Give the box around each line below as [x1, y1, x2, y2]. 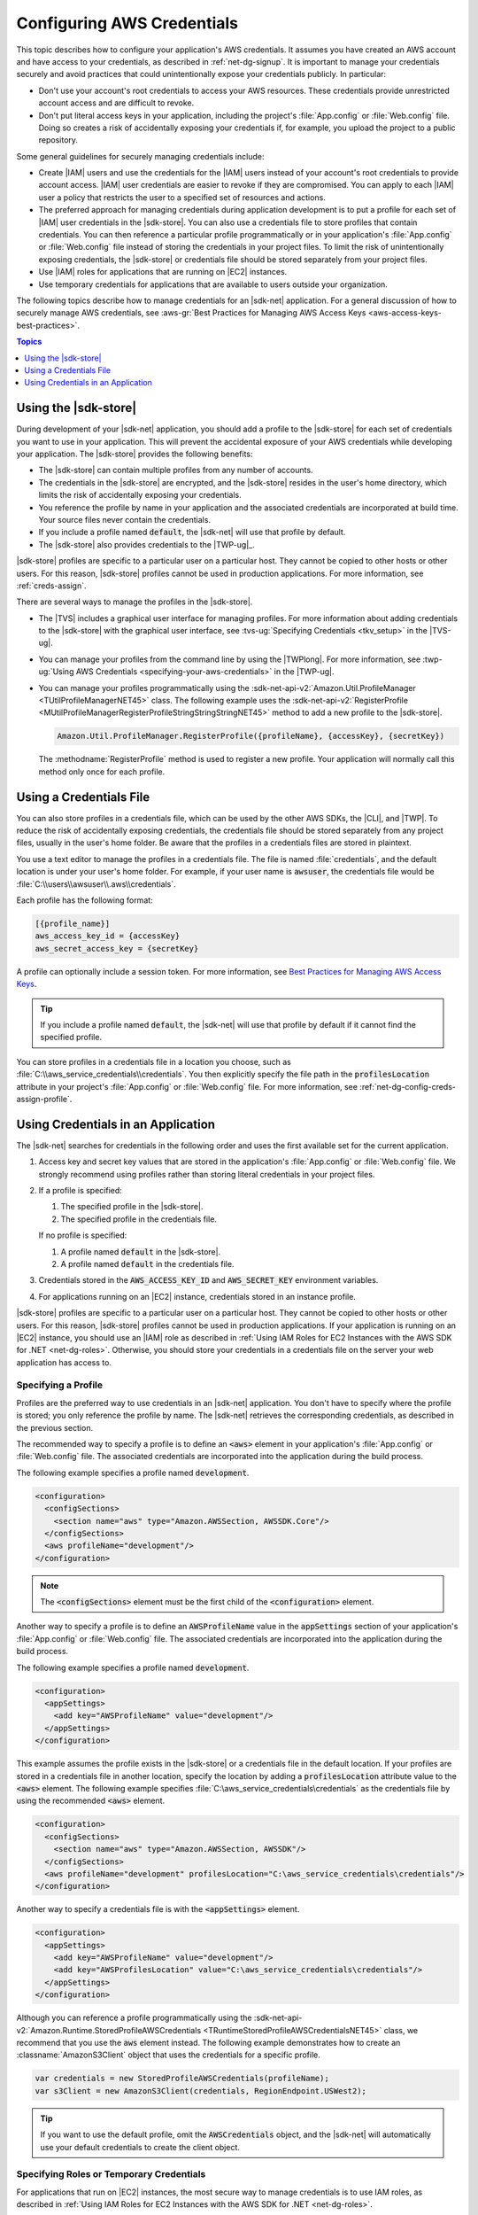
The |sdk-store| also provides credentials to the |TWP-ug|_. [38, 539, 256, 549]
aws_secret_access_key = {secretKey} [35, 944, 199, 953]
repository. [38, 135, 79, 145]
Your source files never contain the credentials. [38, 514, 212, 525]
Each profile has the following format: [16, 895, 154, 905]
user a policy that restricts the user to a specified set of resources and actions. [38, 191, 327, 203]
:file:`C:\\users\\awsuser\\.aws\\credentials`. [16, 878, 176, 890]
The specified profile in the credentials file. [60, 1214, 217, 1224]
